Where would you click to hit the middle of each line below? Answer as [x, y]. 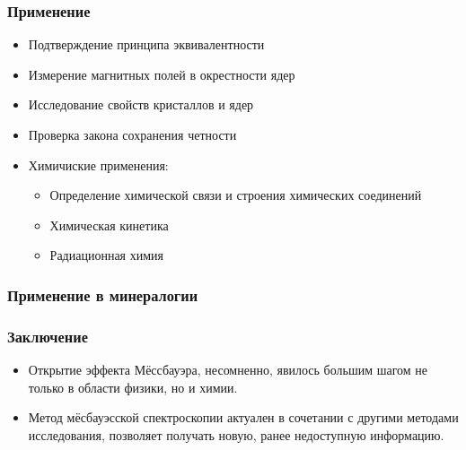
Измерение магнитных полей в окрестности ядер [162, 74]
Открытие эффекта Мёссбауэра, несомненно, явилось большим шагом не [228, 370]
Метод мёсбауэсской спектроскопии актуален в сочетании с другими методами [243, 417]
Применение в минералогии [103, 294]
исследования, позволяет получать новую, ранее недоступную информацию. [236, 434]
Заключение [48, 336]
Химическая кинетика [109, 225]
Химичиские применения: [98, 164]
